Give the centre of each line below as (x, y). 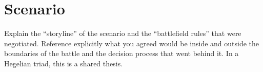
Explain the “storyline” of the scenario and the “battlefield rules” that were (123, 33)
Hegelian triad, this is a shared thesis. (64, 63)
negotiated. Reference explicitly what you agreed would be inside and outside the (132, 43)
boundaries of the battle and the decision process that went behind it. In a (122, 53)
